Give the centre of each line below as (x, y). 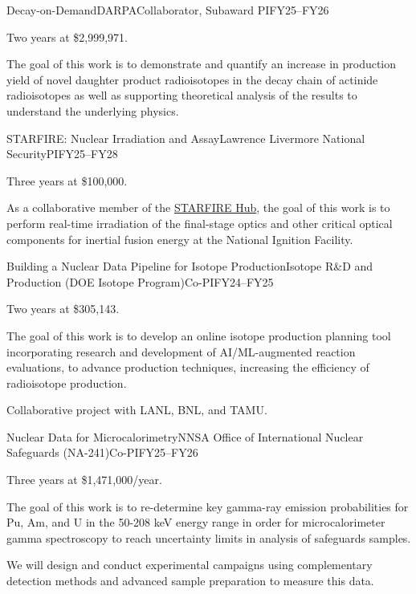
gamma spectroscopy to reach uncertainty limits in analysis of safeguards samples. (209, 537)
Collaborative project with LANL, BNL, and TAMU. (137, 410)
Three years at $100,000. (67, 180)
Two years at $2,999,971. (67, 37)
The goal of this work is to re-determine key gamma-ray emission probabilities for (208, 506)
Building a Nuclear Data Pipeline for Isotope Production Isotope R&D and (190, 266)
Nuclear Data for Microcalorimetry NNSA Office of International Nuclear (185, 436)
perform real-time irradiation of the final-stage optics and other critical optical (200, 223)
